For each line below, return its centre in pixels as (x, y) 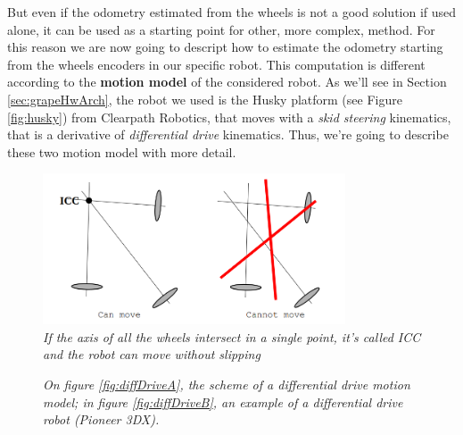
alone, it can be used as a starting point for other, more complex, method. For (221, 29)
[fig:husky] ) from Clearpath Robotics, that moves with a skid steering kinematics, (229, 117)
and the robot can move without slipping (152, 354)
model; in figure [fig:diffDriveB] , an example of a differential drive (223, 402)
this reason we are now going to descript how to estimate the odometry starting (225, 47)
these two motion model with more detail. (122, 151)
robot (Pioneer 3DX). (101, 419)
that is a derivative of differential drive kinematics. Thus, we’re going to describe (228, 134)
